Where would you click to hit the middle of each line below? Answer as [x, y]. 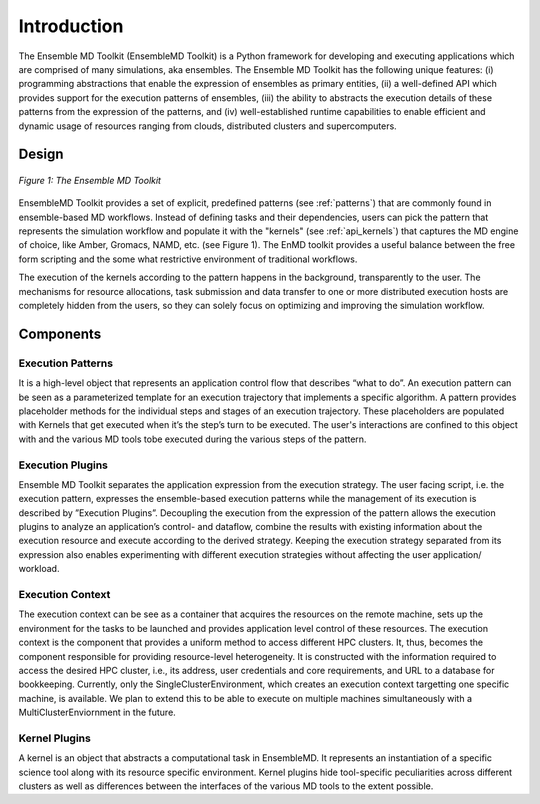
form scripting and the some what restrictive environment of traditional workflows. [188, 259]
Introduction [71, 26]
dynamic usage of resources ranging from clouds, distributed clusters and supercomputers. [207, 126]
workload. [39, 569]
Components [60, 333]
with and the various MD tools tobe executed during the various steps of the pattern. [192, 439]
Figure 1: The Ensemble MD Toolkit [90, 180]
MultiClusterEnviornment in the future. [97, 712]
